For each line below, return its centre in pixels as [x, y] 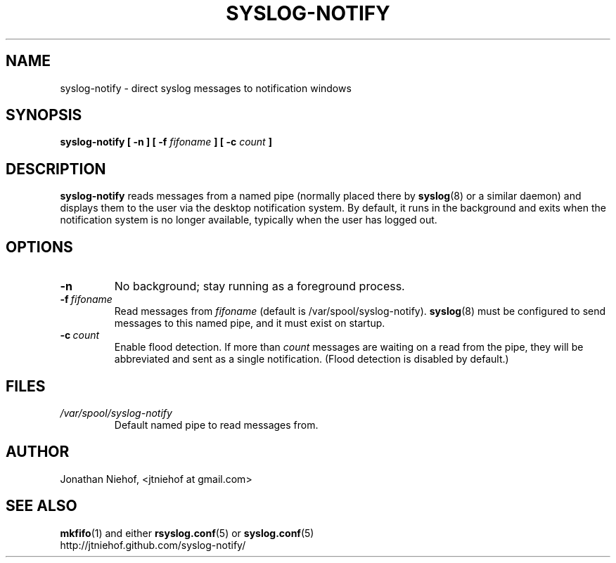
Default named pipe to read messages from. [216, 425]
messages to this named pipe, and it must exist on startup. [250, 323]
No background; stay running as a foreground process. [259, 286]
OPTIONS [39, 247]
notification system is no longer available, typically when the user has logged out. [249, 220]
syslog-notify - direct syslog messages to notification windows [206, 88]
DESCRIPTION [56, 169]
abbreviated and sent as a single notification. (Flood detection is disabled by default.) [312, 359]
